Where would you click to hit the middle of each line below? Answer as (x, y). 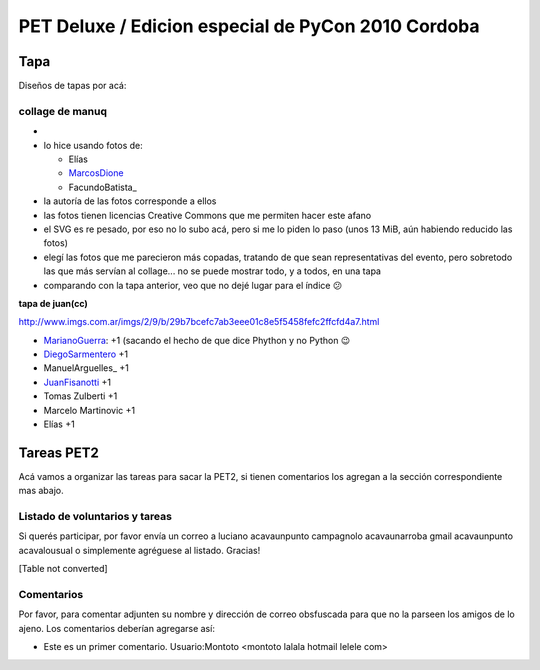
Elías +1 (59, 424)
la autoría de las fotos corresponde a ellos (130, 201)
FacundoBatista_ (102, 187)
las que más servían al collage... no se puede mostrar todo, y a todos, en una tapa (212, 271)
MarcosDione (96, 173)
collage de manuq (63, 111)
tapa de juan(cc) (53, 303)
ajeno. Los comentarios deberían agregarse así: (116, 628)
